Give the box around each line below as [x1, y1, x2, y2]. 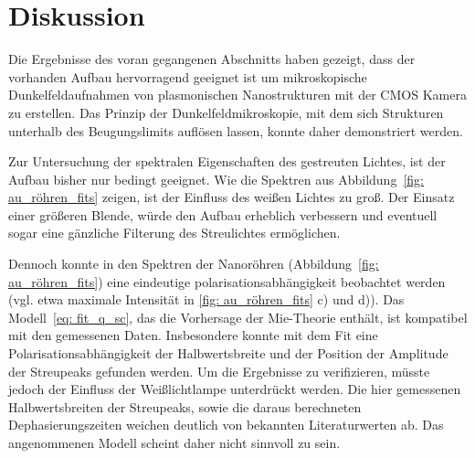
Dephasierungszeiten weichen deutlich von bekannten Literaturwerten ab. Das [8, 415, 444, 434]
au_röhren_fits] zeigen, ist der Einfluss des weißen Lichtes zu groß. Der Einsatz [8, 187, 455, 207]
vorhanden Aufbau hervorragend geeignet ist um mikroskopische [8, 67, 367, 86]
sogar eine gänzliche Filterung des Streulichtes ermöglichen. [8, 223, 341, 242]
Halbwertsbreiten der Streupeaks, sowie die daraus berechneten [8, 397, 362, 416]
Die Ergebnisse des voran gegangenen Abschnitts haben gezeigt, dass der [8, 49, 416, 69]
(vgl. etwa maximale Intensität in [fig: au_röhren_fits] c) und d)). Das [8, 290, 405, 309]
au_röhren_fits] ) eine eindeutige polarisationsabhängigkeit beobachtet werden [8, 272, 446, 291]
